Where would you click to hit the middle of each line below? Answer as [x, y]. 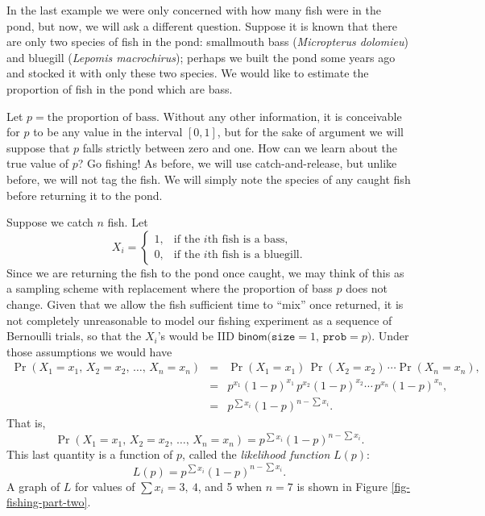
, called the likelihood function [256, 454]
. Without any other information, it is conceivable [279, 116]
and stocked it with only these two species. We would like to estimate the [188, 73]
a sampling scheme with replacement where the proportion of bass [170, 288]
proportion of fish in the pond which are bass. [120, 88]
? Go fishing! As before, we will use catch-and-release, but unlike [237, 163]
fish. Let [128, 222]
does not [367, 288]
